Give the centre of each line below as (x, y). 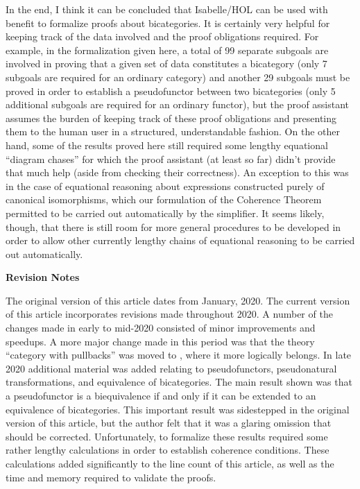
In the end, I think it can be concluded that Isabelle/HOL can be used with (167, 9)
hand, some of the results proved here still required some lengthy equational (167, 145)
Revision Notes (43, 277)
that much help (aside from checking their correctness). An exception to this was (177, 172)
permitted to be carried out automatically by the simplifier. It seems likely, (165, 213)
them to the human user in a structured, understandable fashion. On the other (173, 131)
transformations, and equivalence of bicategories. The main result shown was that (179, 382)
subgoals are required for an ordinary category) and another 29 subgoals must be (178, 77)
